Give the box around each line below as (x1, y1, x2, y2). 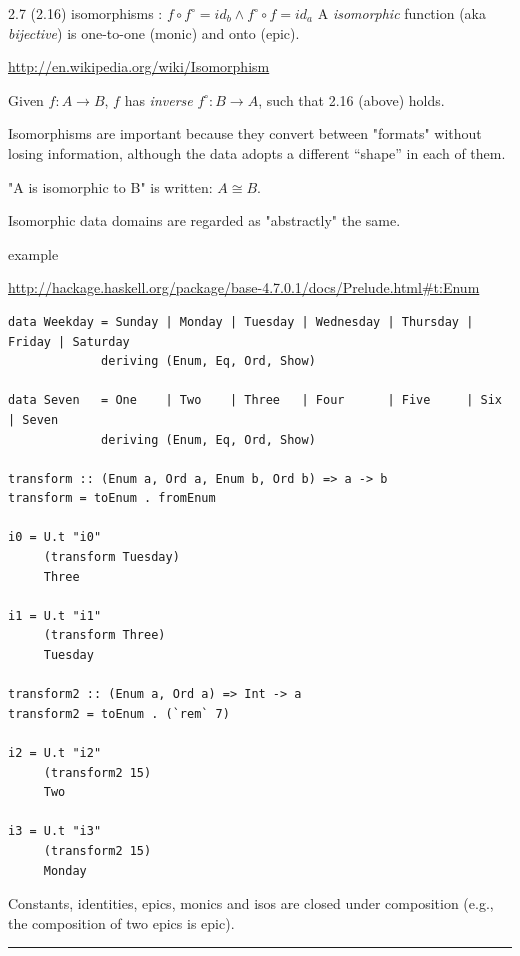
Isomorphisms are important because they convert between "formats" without (8, 123, 482, 144)
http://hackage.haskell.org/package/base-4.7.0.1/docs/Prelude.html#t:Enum (8, 277, 480, 298)
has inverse (124, 89, 193, 110)
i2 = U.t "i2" (8, 746, 102, 760)
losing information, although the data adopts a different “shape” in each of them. (8, 142, 506, 163)
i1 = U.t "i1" (8, 608, 102, 623)
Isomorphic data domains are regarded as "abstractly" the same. (8, 210, 401, 231)
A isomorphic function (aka (317, 3, 486, 23)
